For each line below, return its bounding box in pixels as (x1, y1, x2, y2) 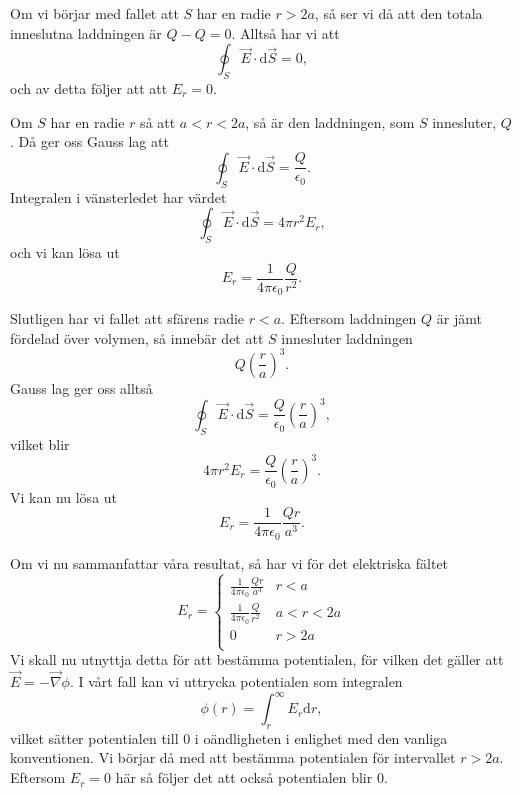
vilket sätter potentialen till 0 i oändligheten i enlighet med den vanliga (10, 727, 448, 748)
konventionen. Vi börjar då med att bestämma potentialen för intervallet (10, 747, 456, 768)
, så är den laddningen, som (245, 111, 415, 132)
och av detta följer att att (10, 77, 168, 98)
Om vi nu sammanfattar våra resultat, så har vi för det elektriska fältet (10, 552, 449, 573)
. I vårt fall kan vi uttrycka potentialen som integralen (69, 671, 403, 691)
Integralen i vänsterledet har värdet (10, 186, 227, 207)
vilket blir (10, 433, 70, 454)
